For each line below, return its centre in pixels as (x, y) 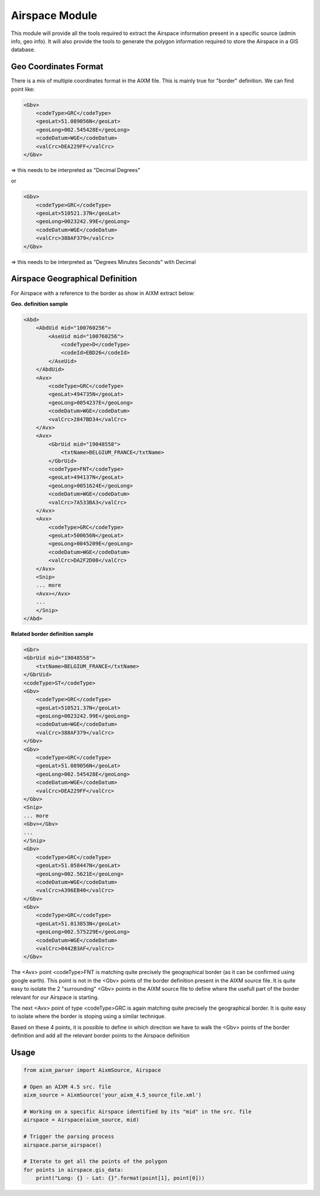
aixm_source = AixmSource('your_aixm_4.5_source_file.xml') (113, 1095)
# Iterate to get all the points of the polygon (95, 1162)
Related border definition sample (52, 634)
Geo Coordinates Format (57, 67)
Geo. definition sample (39, 304)
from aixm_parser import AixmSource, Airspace (92, 1070)
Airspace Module (54, 15)
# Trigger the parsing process (69, 1137)
